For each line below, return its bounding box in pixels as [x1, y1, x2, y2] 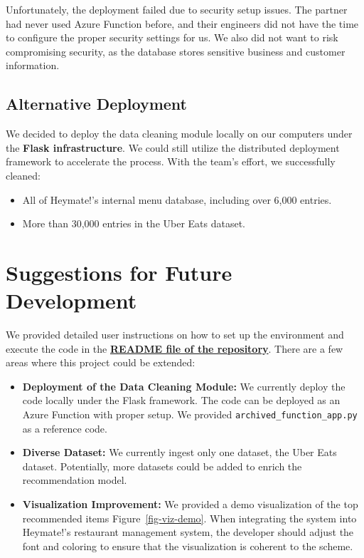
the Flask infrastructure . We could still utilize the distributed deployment [6, 140, 340, 155]
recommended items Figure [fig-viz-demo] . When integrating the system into [22, 510, 357, 525]
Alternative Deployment [6, 93, 187, 115]
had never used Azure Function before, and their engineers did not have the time [6, 16, 359, 31]
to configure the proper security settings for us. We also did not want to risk [6, 30, 338, 45]
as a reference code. [22, 420, 107, 435]
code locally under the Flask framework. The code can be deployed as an [22, 393, 341, 408]
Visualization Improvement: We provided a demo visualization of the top [22, 497, 358, 512]
